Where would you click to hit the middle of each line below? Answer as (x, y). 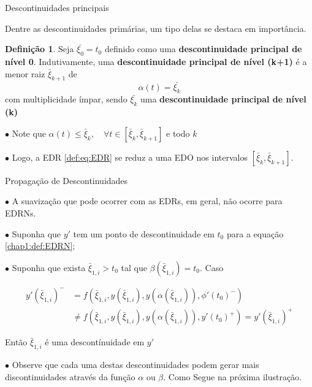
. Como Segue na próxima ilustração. (233, 376)
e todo (178, 133)
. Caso (211, 267)
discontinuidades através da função (70, 376)
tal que (134, 267)
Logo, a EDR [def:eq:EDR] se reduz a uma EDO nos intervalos (130, 157)
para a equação (255, 233)
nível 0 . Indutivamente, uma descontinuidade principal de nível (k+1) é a (156, 61)
